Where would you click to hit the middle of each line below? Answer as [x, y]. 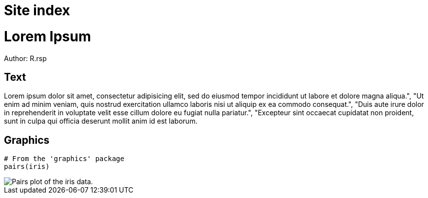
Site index [37, 10]
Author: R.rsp [25, 58]
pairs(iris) [27, 167]
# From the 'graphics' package [64, 159]
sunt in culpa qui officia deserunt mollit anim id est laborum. [101, 121]
